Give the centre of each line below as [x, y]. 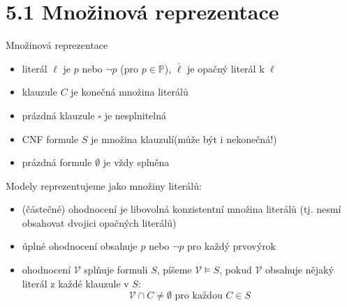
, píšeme [174, 270]
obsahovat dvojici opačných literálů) [99, 222]
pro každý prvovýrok [232, 246]
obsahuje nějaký [300, 270]
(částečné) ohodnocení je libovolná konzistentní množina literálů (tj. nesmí [182, 209]
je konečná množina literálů [130, 92]
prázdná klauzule [58, 115]
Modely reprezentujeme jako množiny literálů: [104, 185]
